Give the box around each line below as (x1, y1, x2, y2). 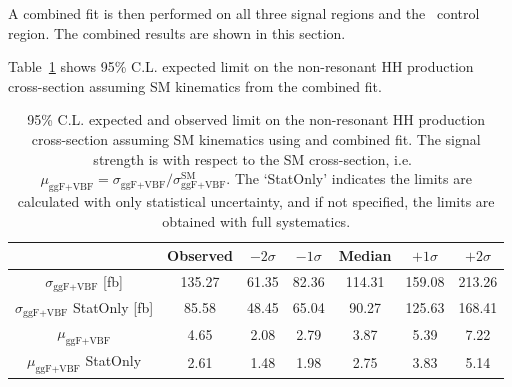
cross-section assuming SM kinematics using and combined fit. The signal (31, 128, 481, 149)
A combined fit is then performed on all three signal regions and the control (8, 3, 480, 23)
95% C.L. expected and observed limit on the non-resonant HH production (27, 109, 486, 130)
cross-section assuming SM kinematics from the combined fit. (8, 75, 382, 96)
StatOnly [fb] (72, 296, 154, 317)
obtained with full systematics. (162, 210, 351, 231)
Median (338, 245, 392, 266)
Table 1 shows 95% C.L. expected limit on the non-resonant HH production (8, 56, 474, 77)
